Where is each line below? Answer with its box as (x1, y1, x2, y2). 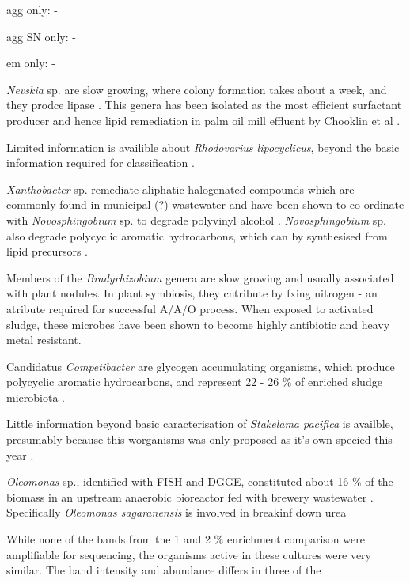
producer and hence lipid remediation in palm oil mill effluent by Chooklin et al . (6, 112, 401, 128)
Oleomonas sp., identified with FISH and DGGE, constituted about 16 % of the (6, 473, 393, 490)
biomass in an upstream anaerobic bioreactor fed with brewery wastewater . (6, 488, 374, 505)
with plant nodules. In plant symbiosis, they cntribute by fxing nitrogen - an (6, 285, 378, 301)
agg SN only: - (6, 28, 76, 44)
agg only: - (6, 2, 58, 17)
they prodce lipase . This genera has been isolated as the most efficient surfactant (6, 97, 402, 113)
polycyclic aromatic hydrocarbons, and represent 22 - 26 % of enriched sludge (6, 373, 382, 390)
